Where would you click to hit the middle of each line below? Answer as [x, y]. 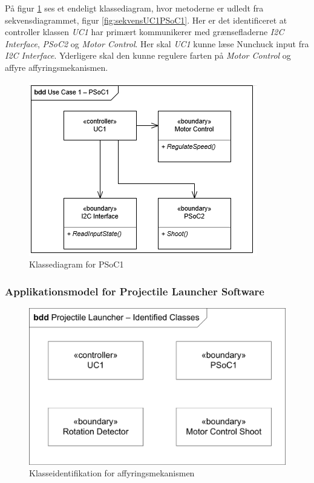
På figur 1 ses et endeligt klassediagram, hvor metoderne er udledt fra [134, 8]
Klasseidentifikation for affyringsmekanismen [112, 473]
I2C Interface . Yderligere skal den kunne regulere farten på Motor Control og [148, 55]
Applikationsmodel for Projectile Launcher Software [135, 291]
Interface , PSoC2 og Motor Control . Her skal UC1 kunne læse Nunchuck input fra [157, 43]
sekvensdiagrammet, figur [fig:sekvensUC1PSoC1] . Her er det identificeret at [146, 20]
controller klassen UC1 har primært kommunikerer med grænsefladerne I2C [145, 32]
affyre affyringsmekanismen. [57, 67]
